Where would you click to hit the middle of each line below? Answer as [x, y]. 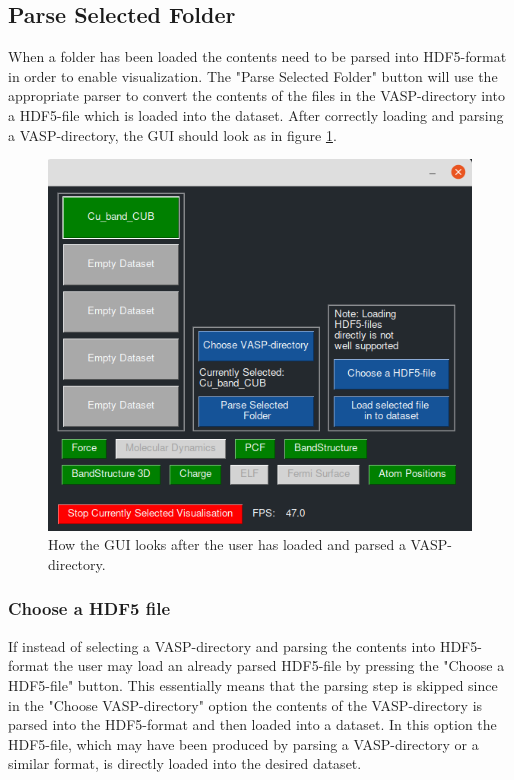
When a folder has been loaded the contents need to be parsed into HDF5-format [257, 56]
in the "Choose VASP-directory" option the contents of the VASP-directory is [245, 704]
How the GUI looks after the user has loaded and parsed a [227, 544]
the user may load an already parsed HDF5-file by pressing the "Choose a [279, 665]
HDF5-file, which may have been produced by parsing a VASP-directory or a [243, 743]
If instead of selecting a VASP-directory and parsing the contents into [222, 645]
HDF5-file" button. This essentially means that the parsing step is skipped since [253, 684]
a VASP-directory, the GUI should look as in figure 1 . [172, 134]
